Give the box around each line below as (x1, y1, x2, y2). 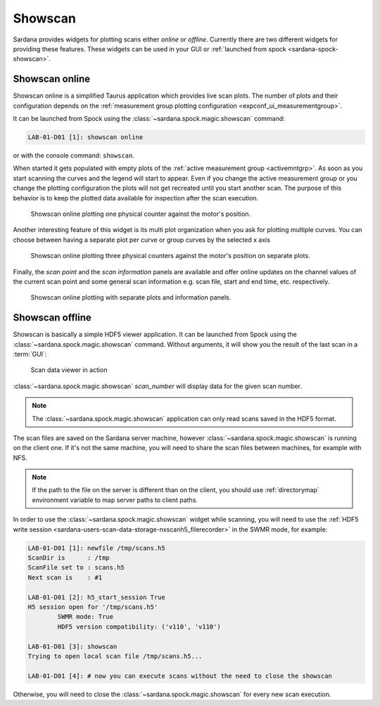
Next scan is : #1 (27, 573, 103, 582)
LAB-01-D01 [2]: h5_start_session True (27, 593, 165, 601)
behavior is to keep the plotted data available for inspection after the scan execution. (13, 193, 259, 202)
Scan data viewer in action (30, 366, 108, 374)
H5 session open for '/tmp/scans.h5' (27, 603, 158, 611)
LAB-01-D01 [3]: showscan (27, 642, 118, 650)
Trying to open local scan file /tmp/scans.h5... (27, 652, 203, 660)
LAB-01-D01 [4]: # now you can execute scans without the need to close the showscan (27, 672, 332, 680)
